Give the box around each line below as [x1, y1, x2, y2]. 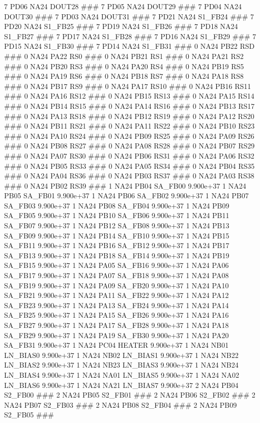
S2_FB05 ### [4, 409, 54, 420]
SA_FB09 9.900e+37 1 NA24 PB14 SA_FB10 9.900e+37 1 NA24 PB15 [4, 230, 229, 240]
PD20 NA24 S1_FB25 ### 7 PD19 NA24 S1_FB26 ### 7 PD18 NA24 [4, 21, 238, 32]
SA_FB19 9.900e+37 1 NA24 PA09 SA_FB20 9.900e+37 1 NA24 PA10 [4, 280, 229, 290]
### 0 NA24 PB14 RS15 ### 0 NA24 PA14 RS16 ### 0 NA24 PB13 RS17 [4, 100, 255, 111]
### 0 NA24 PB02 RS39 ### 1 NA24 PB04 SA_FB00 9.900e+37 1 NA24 [4, 180, 246, 191]
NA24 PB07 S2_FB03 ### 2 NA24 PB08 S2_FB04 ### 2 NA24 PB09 [4, 399, 237, 410]
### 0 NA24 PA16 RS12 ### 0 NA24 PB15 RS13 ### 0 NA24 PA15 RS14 [4, 90, 254, 101]
